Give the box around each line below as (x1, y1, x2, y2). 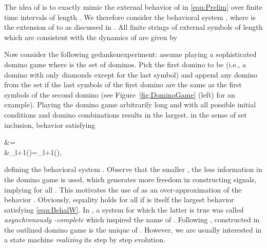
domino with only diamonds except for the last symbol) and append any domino (4, 69, 258, 80)
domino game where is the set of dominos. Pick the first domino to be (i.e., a (4, 59, 246, 69)
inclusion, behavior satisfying (4, 119, 96, 130)
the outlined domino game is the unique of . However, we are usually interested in (4, 224, 262, 235)
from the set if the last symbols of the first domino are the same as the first (4, 79, 242, 90)
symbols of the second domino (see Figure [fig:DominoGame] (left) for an (4, 89, 235, 100)
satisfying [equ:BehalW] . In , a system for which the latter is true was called (4, 204, 244, 215)
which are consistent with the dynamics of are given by (4, 31, 178, 42)
